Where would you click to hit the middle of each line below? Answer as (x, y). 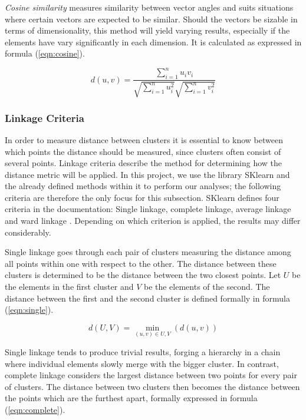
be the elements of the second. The (207, 287)
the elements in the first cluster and (69, 287)
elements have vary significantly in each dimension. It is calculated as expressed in (153, 42)
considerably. (28, 232)
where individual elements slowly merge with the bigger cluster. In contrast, (142, 363)
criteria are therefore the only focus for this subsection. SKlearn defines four (142, 197)
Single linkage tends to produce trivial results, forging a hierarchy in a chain (143, 352)
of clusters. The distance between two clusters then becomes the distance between (152, 386)
